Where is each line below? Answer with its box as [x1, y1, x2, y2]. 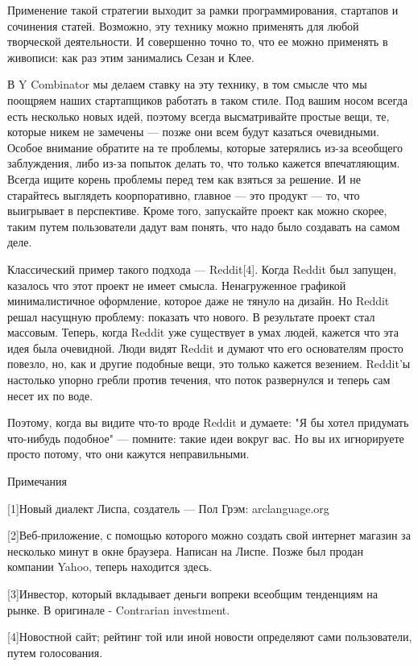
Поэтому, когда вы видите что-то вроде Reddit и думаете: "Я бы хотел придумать [7, 414, 409, 431]
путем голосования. [7, 643, 103, 660]
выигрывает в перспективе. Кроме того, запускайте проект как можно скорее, [7, 202, 387, 219]
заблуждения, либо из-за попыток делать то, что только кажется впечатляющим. [7, 155, 400, 172]
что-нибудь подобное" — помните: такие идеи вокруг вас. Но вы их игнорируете [7, 429, 404, 446]
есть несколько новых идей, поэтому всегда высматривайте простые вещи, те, [7, 107, 390, 124]
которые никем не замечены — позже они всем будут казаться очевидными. [7, 123, 379, 140]
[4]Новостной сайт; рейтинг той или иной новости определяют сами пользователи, [7, 628, 412, 645]
